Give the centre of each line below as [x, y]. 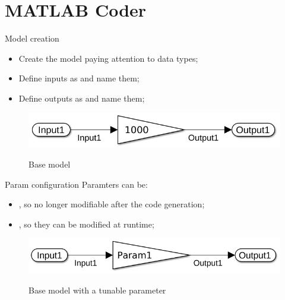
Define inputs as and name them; [79, 78]
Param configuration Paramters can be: [76, 184]
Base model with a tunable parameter [97, 290]
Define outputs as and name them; [82, 98]
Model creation [32, 38]
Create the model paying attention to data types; [108, 58]
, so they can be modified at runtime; [86, 224]
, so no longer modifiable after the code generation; [112, 204]
